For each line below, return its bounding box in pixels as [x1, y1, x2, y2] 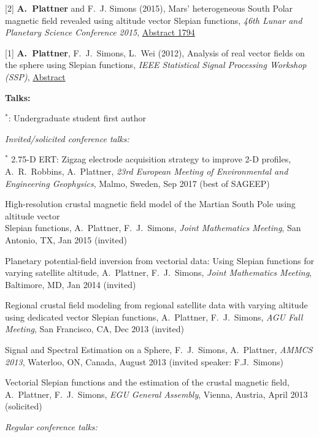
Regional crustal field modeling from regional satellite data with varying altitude [5, 298, 308, 311]
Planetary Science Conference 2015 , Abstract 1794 [5, 26, 195, 39]
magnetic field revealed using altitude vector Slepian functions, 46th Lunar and [5, 13, 302, 26]
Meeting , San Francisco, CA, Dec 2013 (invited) [5, 322, 184, 335]
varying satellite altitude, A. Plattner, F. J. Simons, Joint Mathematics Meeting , [5, 266, 312, 279]
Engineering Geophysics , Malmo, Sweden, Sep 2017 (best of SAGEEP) [5, 177, 270, 189]
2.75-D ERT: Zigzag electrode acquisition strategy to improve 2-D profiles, [11, 153, 291, 165]
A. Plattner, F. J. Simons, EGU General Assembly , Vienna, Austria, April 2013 [5, 387, 308, 400]
